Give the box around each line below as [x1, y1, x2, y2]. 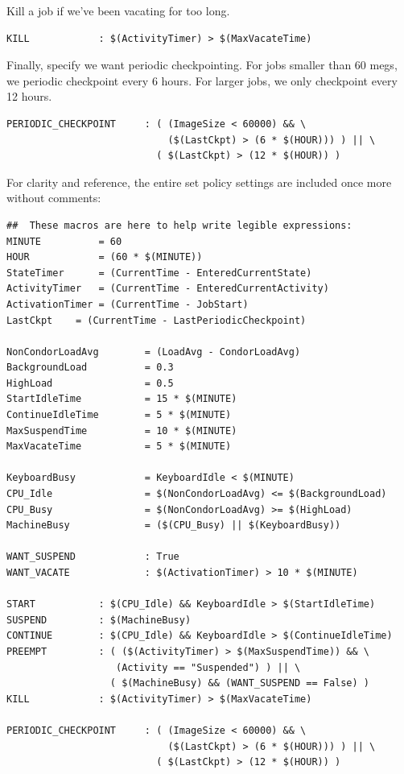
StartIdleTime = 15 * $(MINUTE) [6, 393, 237, 405]
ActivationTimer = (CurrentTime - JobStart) [6, 298, 249, 310]
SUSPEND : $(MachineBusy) [6, 614, 192, 626]
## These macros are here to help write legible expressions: [6, 219, 352, 231]
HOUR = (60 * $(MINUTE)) [6, 251, 203, 263]
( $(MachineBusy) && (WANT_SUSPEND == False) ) [109, 677, 370, 689]
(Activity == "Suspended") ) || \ [116, 661, 301, 673]
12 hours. [6, 88, 52, 105]
